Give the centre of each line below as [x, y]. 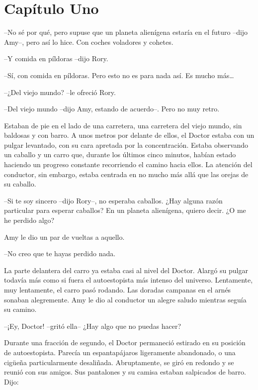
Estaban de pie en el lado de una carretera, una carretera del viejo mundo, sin [123, 125]
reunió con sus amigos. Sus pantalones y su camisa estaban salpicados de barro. [125, 372]
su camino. [20, 309]
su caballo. [20, 184]
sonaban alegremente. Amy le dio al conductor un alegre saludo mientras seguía [125, 299]
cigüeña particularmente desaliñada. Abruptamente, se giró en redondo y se [119, 362]
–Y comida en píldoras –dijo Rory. [56, 58]
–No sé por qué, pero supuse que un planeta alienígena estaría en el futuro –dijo [126, 32]
